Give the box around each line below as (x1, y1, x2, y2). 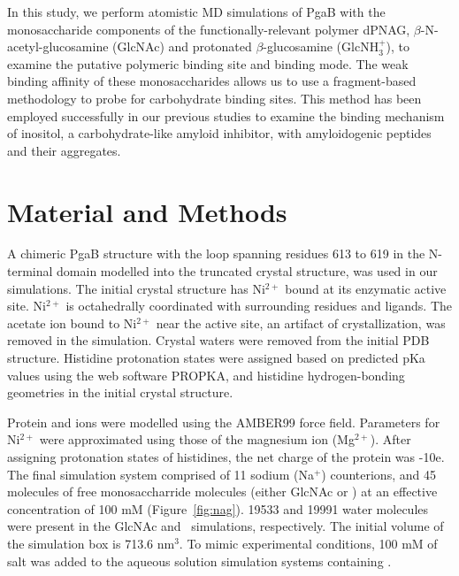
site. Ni (7, 296, 47, 315)
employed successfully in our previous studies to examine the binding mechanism (7, 106, 445, 125)
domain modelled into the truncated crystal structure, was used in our (57, 262, 438, 280)
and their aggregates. (7, 141, 121, 159)
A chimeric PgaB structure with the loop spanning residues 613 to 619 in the (7, 244, 425, 263)
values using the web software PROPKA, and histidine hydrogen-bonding (7, 365, 405, 384)
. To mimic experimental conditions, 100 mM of (179, 534, 438, 552)
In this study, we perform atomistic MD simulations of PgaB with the (7, 3, 386, 20)
